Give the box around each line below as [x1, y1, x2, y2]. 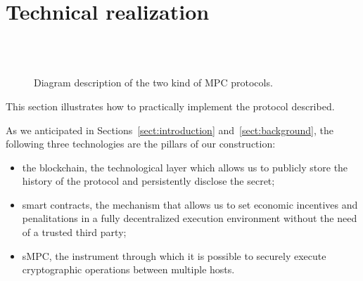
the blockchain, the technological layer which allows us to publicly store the [22, 159, 348, 174]
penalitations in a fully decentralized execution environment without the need [22, 211, 357, 226]
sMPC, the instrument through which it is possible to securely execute [22, 248, 326, 263]
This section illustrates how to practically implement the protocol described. [6, 98, 335, 113]
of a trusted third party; [22, 225, 127, 240]
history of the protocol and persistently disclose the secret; [22, 174, 275, 188]
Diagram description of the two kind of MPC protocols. [34, 75, 273, 90]
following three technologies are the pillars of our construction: [6, 136, 276, 151]
